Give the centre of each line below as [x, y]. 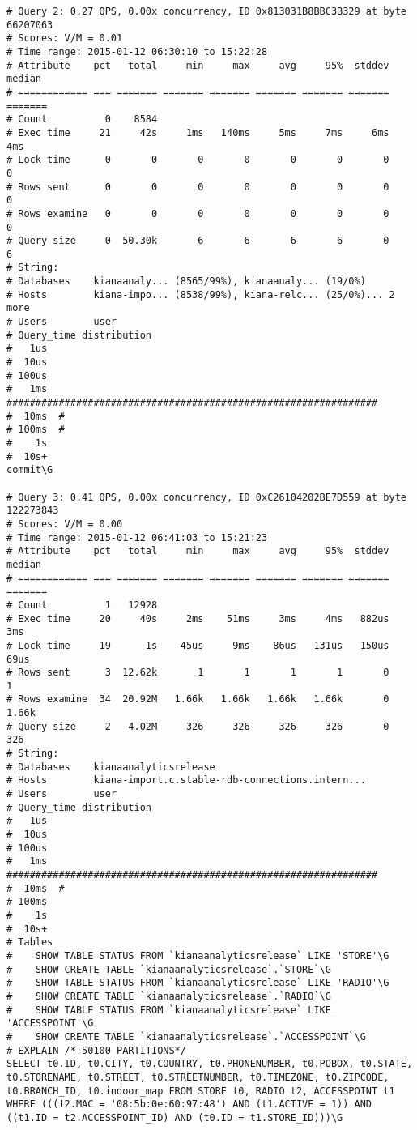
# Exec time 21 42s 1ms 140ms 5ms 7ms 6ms [198, 132]
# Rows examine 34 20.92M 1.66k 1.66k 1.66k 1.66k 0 [198, 699]
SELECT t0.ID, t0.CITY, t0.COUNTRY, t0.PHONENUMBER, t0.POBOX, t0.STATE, [210, 1064]
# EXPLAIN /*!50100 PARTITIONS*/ [96, 1050]
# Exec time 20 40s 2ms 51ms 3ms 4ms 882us [198, 618]
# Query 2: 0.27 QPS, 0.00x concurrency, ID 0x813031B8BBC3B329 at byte [206, 11]
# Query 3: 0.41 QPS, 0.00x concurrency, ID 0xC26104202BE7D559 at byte [206, 497]
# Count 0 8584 [82, 119]
